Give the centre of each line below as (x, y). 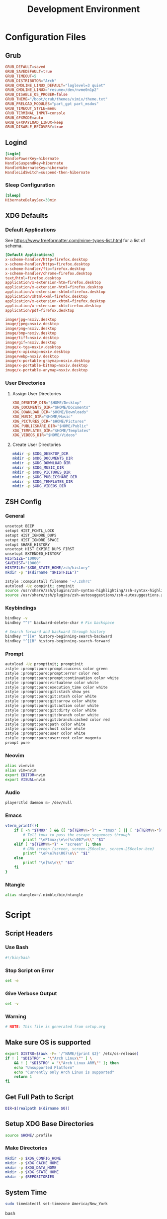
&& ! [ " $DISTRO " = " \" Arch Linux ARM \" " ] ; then (67, 1063)
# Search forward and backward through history (55, 632)
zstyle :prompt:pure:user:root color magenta (53, 738)
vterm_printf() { (22, 826)
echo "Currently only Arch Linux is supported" (64, 1072)
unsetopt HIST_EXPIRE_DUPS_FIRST (40, 549)
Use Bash (17, 947)
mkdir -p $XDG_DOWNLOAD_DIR (41, 463)
